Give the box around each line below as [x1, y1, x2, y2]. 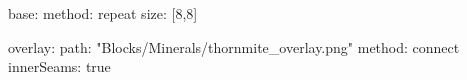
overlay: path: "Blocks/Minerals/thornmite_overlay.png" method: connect [8, 36, 460, 57]
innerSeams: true [8, 56, 111, 77]
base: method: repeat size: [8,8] [8, 3, 198, 23]
